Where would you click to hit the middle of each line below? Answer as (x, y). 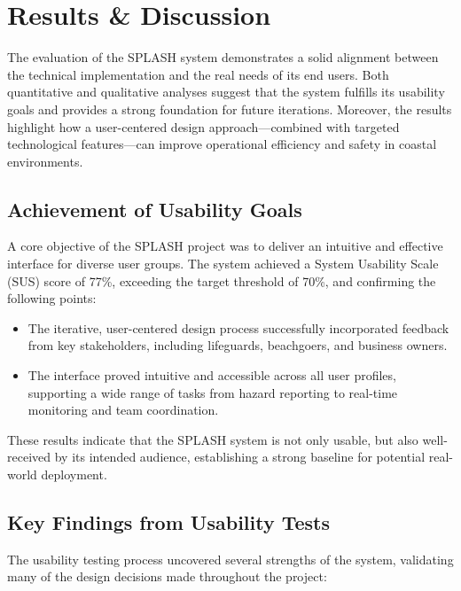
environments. (45, 161)
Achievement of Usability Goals (155, 209)
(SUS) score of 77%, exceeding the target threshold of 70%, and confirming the (222, 280)
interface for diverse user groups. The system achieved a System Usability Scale (223, 264)
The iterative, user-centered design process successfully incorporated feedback (238, 327)
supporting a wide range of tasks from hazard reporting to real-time (213, 392)
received (29, 457)
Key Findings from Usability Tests (169, 522)
